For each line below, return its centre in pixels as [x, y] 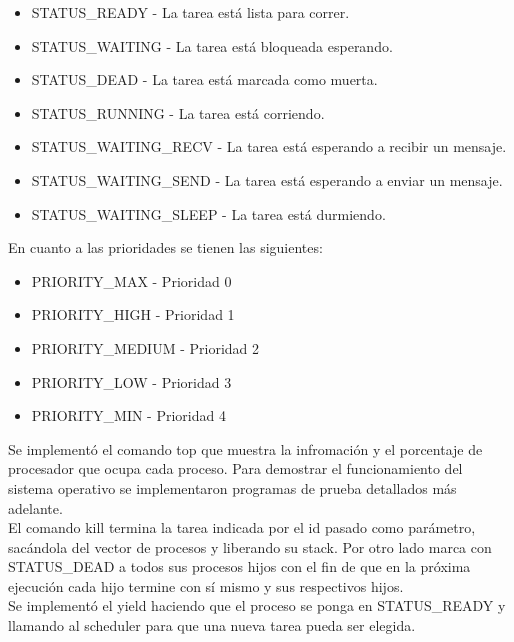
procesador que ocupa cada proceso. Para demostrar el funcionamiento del [235, 468]
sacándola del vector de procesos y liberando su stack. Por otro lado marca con [250, 546]
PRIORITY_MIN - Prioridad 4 [128, 415]
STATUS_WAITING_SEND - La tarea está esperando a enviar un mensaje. [267, 179]
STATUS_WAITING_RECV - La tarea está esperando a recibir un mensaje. [269, 146]
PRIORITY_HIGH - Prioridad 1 [133, 314]
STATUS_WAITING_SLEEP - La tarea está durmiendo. [208, 213]
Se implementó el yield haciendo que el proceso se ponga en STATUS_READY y [257, 605]
